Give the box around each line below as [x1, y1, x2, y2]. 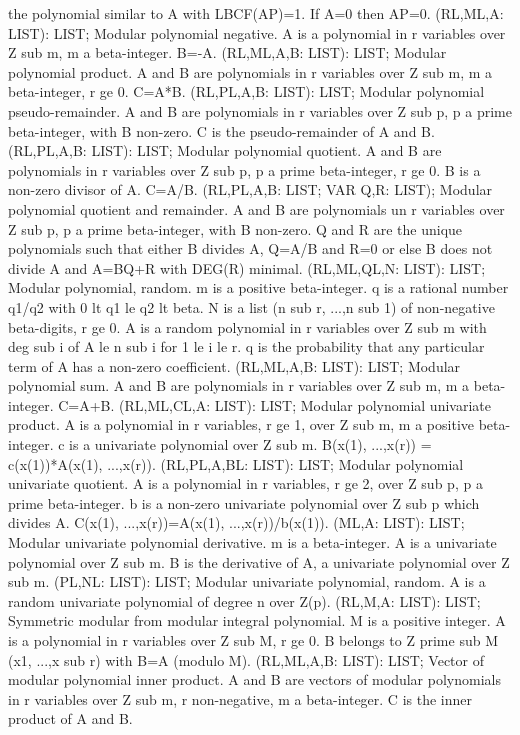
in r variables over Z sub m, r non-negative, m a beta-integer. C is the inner [8, 688, 472, 709]
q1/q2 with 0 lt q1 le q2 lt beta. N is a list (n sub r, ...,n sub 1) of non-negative [8, 296, 495, 317]
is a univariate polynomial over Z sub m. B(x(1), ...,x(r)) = [69, 434, 432, 455]
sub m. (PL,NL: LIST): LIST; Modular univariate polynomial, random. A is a [8, 571, 486, 592]
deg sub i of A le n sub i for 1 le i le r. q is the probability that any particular [8, 336, 485, 357]
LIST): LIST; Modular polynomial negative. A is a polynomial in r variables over [8, 22, 506, 43]
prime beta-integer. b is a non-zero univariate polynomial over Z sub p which [8, 492, 480, 513]
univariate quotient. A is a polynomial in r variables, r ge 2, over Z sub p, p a [8, 473, 483, 494]
